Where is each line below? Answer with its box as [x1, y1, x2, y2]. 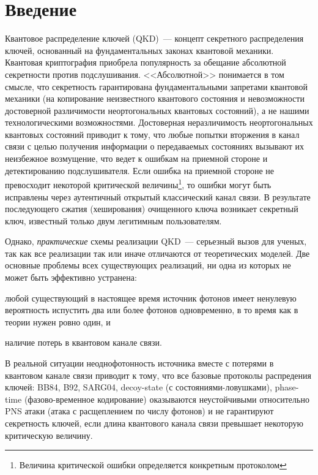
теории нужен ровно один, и [5, 315, 111, 328]
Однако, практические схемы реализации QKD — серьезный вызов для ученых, [5, 235, 307, 248]
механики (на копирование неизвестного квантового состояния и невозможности [5, 92, 305, 105]
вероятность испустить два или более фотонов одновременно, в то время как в [5, 303, 298, 316]
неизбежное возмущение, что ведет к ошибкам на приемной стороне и [5, 152, 268, 165]
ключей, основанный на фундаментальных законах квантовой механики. [5, 44, 274, 56]
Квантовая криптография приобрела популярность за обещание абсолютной [5, 56, 286, 69]
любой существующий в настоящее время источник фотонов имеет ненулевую [5, 291, 297, 304]
